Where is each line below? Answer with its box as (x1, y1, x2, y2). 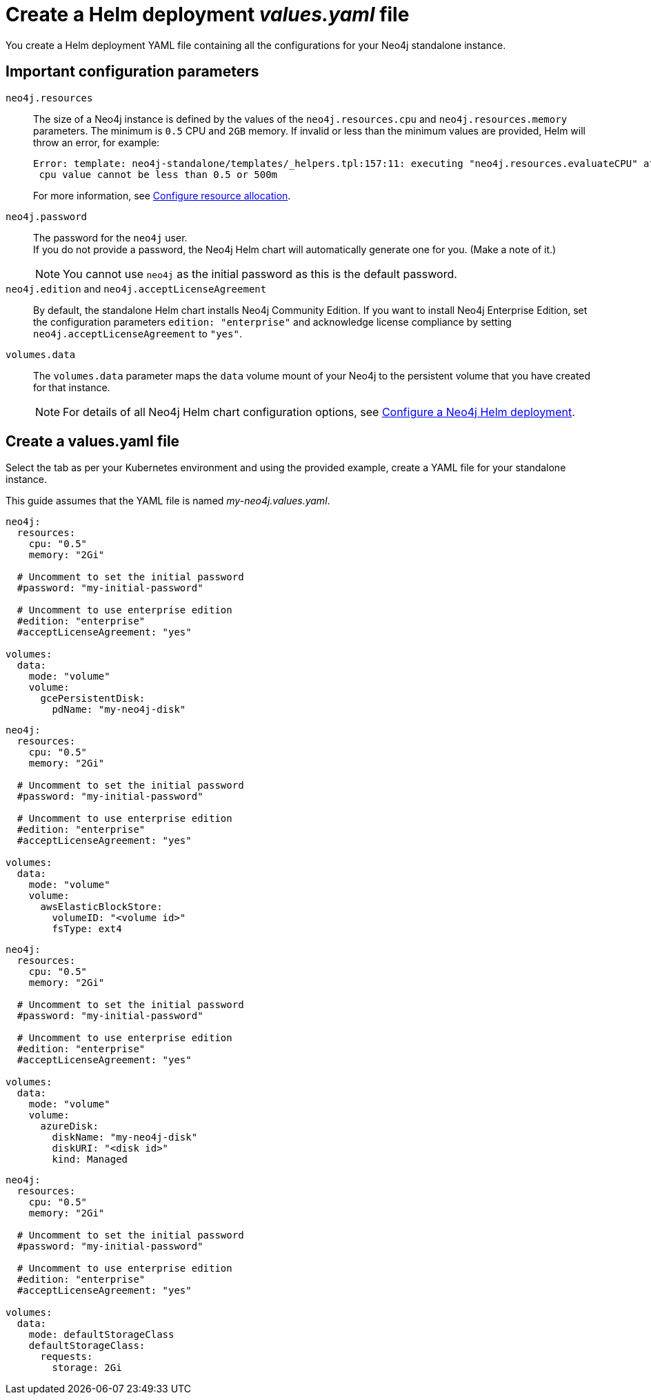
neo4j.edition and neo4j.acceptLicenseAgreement (6, 282, 267, 295)
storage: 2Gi (52, 1362, 122, 1374)
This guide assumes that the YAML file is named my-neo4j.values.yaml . (6, 495, 330, 507)
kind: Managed (52, 1154, 128, 1165)
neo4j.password (6, 210, 88, 222)
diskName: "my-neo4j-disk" (52, 1132, 198, 1143)
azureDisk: (40, 1121, 99, 1132)
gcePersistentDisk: (40, 693, 146, 704)
